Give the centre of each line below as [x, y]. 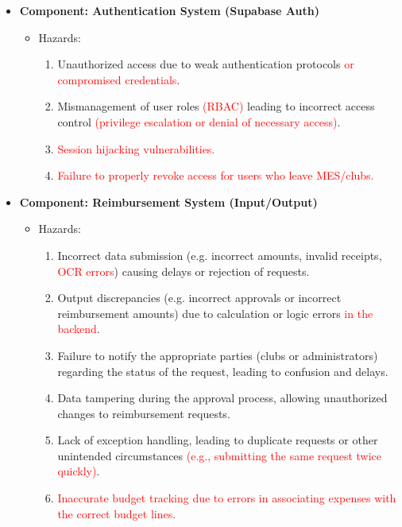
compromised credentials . [119, 79]
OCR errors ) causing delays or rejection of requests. [184, 271]
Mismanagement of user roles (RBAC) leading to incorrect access [216, 106]
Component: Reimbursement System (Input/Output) [168, 201]
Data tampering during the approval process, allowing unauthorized [222, 398]
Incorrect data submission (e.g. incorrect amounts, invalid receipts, [220, 255]
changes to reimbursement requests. [144, 413]
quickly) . [79, 471]
